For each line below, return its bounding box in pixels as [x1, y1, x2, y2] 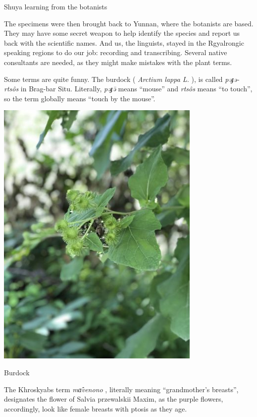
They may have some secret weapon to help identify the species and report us [4, 28, 240, 38]
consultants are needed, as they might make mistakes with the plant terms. [4, 57, 232, 67]
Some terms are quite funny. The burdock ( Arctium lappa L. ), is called [4, 73, 223, 84]
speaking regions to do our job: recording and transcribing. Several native [4, 47, 227, 58]
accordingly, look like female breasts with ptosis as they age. [4, 403, 187, 414]
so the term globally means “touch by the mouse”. [4, 93, 155, 103]
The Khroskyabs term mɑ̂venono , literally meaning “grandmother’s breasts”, [4, 384, 239, 394]
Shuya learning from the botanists [4, 1, 107, 11]
